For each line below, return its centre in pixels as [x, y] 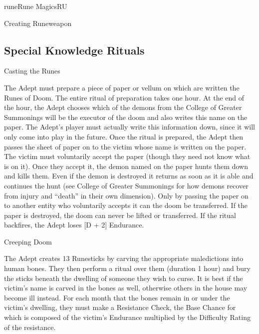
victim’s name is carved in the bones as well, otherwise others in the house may [126, 288]
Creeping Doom [28, 241]
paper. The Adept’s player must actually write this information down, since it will [129, 127]
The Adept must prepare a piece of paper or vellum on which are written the [122, 87]
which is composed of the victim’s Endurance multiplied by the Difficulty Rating [127, 317]
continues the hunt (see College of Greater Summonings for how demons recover [126, 185]
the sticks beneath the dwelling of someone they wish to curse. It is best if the [124, 278]
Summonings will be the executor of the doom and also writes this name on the [126, 117]
